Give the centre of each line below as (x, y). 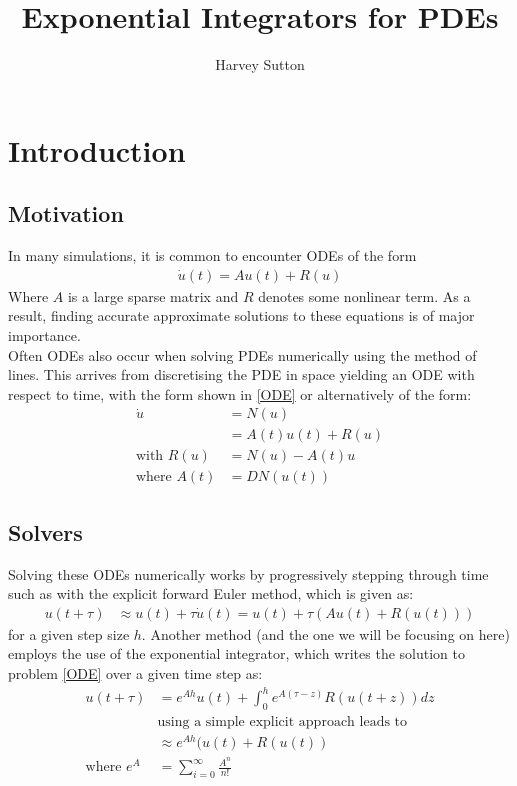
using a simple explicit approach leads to (282, 721)
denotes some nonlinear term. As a (364, 295)
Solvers (45, 531)
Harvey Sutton (260, 64)
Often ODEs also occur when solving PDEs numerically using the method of (242, 354)
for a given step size (69, 633)
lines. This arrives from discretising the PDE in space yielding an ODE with (241, 374)
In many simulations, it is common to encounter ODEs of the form (212, 255)
